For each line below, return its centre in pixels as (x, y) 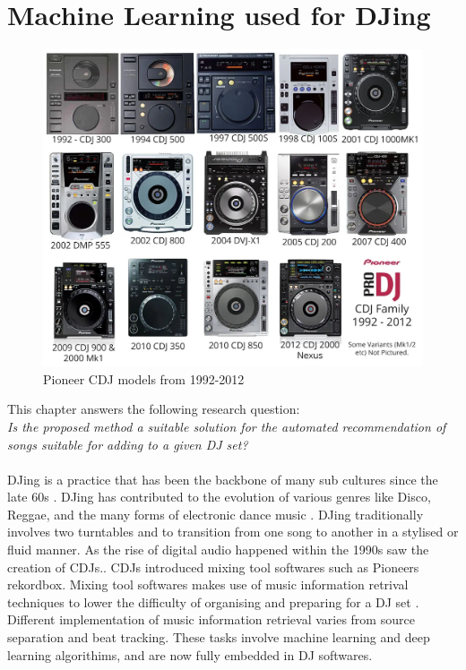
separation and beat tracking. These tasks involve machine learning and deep (219, 637)
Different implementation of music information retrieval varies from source (211, 619)
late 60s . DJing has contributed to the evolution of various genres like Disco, (219, 497)
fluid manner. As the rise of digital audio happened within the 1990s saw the (218, 550)
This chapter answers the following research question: (154, 409)
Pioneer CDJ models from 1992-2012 (144, 378)
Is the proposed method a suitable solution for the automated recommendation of (227, 426)
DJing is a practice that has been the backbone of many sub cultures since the (223, 479)
